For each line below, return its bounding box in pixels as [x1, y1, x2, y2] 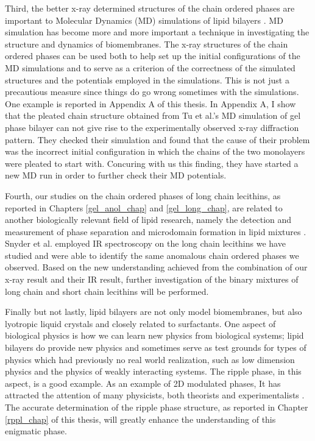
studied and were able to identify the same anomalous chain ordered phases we [5, 249, 299, 261]
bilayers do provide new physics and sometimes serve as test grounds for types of [5, 341, 306, 354]
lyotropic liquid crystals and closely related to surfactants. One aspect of [5, 317, 276, 330]
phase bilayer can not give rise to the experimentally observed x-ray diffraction [5, 121, 299, 133]
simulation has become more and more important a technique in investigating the [5, 26, 310, 38]
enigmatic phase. [5, 425, 67, 437]
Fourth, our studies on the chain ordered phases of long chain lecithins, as [5, 189, 281, 202]
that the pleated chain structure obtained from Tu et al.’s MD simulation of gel [5, 109, 301, 122]
